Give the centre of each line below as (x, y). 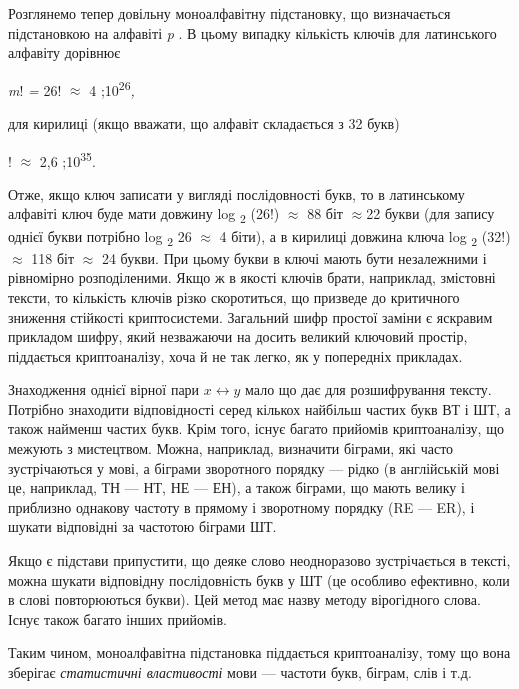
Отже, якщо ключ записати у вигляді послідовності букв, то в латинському (236, 193)
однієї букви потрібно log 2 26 (100, 237)
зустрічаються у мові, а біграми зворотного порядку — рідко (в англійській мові (254, 467)
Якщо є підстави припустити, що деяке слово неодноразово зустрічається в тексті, (259, 560)
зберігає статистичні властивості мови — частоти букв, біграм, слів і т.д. (240, 672)
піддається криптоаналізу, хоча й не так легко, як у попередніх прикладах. (235, 355)
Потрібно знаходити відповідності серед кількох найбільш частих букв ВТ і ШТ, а (259, 408)
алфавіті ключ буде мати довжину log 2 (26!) (144, 215)
